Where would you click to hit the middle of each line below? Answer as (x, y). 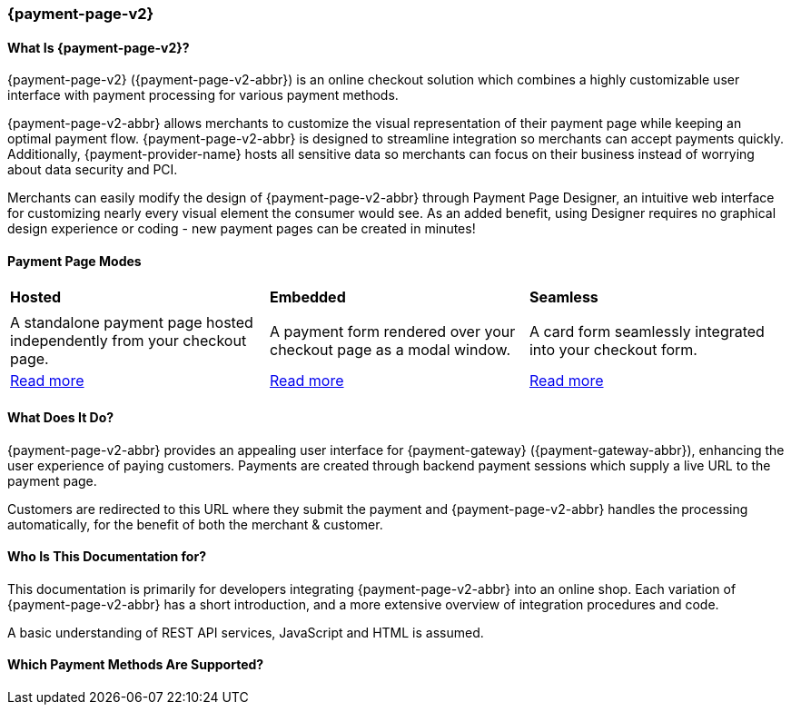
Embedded (307, 297)
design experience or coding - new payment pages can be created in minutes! (242, 229)
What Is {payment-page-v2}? (99, 47)
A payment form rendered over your (392, 332)
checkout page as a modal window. (390, 350)
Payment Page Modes (74, 261)
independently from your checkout (129, 341)
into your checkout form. (613, 350)
